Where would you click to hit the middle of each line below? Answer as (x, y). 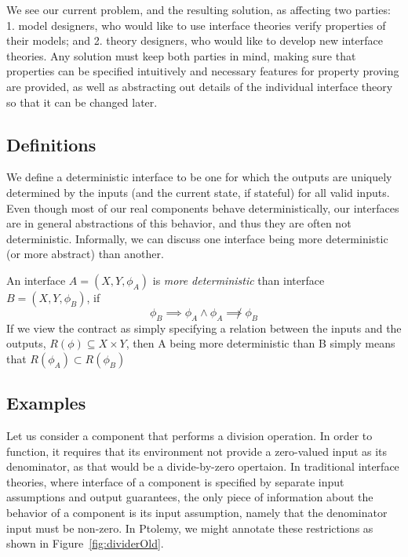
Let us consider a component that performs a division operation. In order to (189, 436)
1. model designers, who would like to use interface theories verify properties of (196, 25)
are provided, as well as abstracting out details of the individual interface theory (200, 86)
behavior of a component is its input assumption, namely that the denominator (197, 513)
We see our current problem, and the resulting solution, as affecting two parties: (199, 9)
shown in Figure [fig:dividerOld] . (85, 543)
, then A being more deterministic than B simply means (260, 343)
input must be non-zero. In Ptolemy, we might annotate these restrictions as (190, 528)
